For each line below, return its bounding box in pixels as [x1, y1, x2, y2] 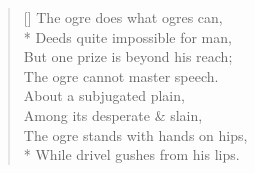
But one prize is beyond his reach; [23, 46, 233, 67]
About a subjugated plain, [23, 85, 185, 106]
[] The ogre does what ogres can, [23, 7, 223, 27]
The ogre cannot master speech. [23, 65, 219, 86]
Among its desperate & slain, [23, 104, 203, 125]
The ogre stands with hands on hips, [23, 124, 248, 145]
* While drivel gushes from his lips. [23, 144, 240, 165]
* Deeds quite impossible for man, [23, 26, 232, 47]
